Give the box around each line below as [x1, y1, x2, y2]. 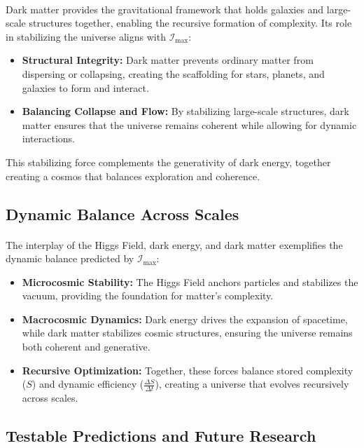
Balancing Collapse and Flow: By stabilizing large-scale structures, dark [22, 104, 349, 118]
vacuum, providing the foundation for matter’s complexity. [22, 288, 274, 303]
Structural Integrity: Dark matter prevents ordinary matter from [22, 53, 314, 67]
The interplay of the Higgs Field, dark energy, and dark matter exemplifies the [6, 237, 343, 252]
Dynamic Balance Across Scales [6, 203, 239, 224]
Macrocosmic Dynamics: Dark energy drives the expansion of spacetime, [22, 311, 348, 326]
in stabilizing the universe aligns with [6, 29, 166, 43]
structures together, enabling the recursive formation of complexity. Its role [29, 15, 352, 30]
